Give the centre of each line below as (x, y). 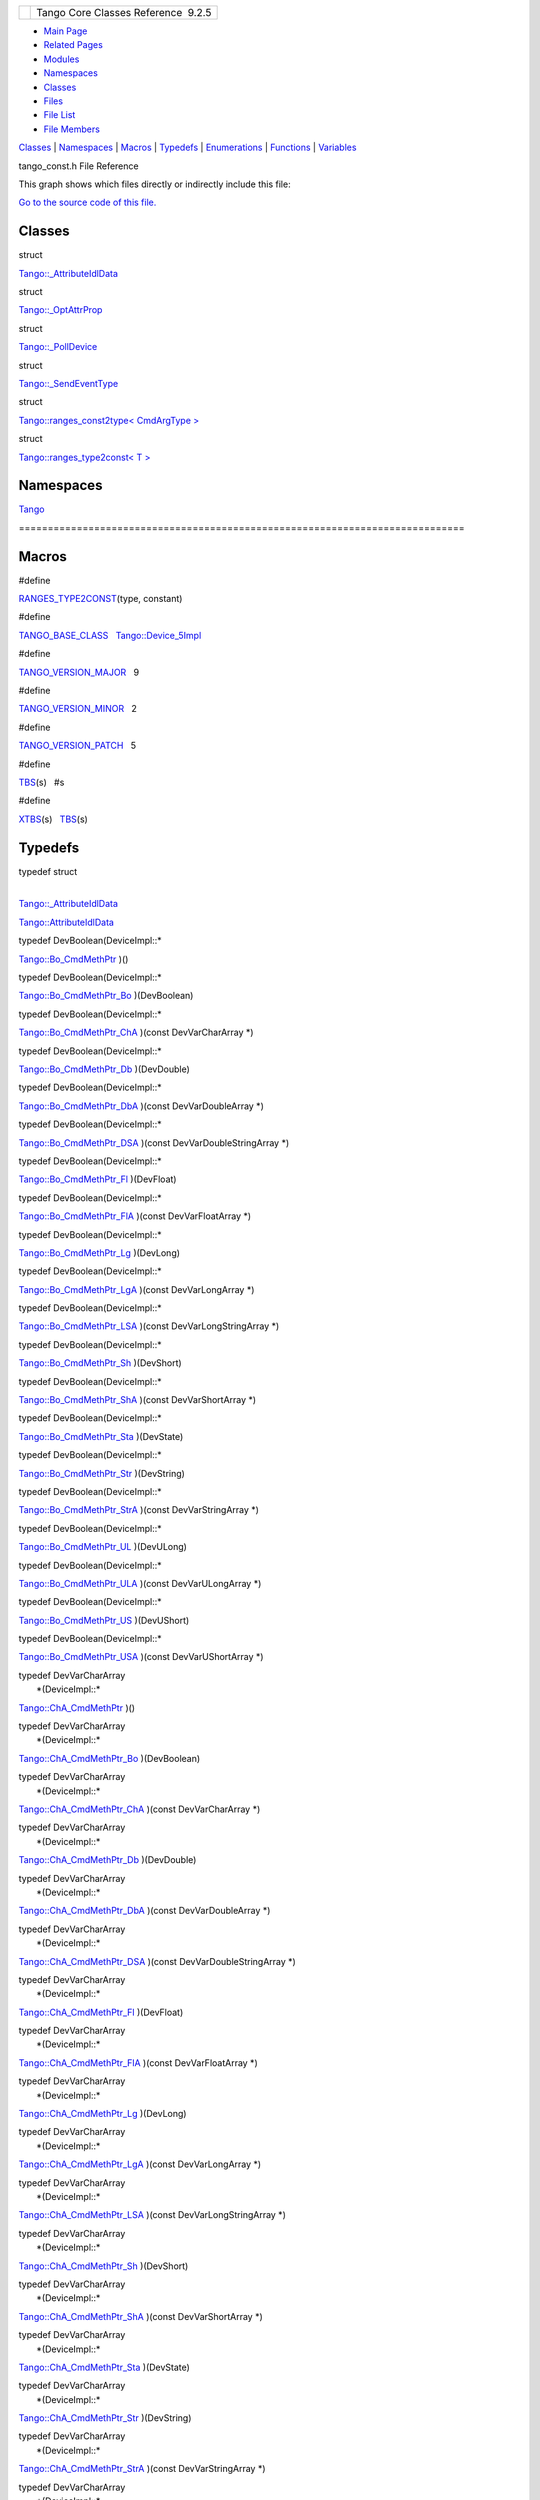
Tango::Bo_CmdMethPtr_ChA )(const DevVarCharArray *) (136, 1032)
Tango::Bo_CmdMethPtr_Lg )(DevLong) (99, 1252)
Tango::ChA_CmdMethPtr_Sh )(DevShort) (103, 2266)
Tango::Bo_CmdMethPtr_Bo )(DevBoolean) (106, 996)
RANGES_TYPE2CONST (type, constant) (100, 599)
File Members (71, 129)
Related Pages (73, 45)
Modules (61, 59)
